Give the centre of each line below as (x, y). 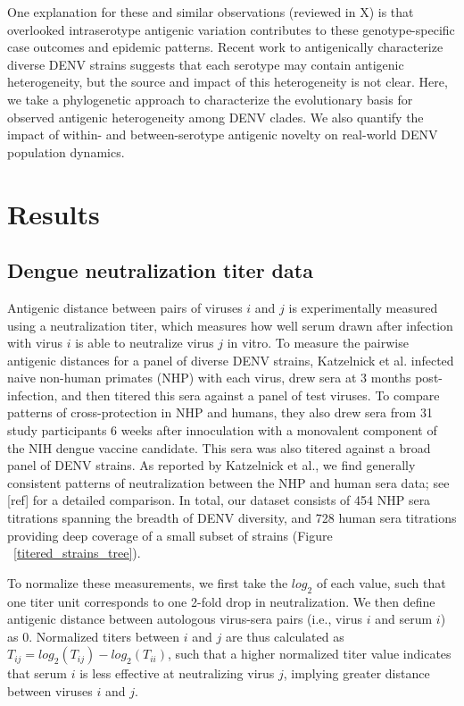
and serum (404, 619)
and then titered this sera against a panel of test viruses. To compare (251, 395)
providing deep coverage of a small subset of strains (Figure (170, 535)
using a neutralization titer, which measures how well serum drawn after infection (230, 325)
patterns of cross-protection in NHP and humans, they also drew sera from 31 (220, 412)
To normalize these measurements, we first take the (148, 582)
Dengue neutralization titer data (160, 270)
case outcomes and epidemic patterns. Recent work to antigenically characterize (225, 47)
